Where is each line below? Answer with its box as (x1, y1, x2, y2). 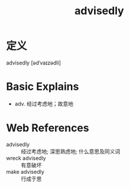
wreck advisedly (6, 154, 46, 161)
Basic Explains (6, 80, 79, 93)
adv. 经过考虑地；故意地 (14, 100, 74, 107)
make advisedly (6, 168, 44, 175)
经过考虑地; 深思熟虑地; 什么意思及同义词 (21, 148, 121, 155)
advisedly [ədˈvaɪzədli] (6, 59, 61, 66)
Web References (6, 121, 90, 135)
